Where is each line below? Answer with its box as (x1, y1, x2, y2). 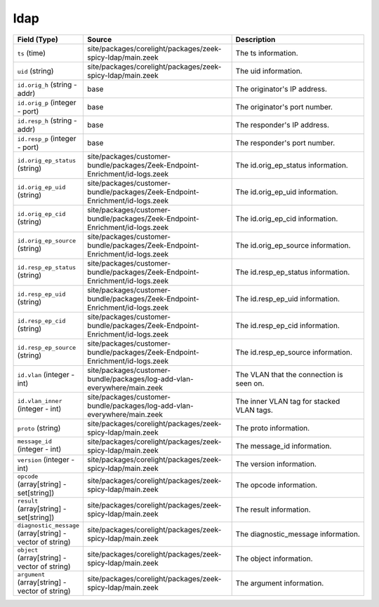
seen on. (235, 378, 265, 388)
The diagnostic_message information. (235, 529, 361, 539)
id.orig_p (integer (17, 97, 77, 107)
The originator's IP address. (235, 84, 328, 94)
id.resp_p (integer (17, 133, 77, 143)
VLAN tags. (235, 405, 274, 415)
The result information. (235, 505, 312, 514)
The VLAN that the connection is (235, 369, 343, 379)
